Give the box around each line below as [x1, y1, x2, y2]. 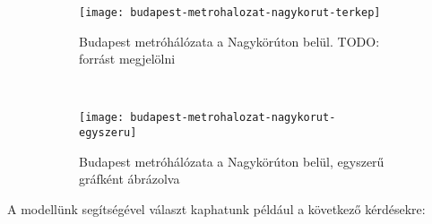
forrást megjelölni [79, 49, 176, 68]
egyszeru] [79, 126, 137, 140]
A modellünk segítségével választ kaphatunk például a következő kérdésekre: [7, 199, 426, 218]
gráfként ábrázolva [79, 169, 180, 188]
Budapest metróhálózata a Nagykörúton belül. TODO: [79, 31, 380, 50]
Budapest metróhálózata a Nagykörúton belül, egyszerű [79, 151, 384, 170]
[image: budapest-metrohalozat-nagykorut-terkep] [79, 6, 381, 19]
